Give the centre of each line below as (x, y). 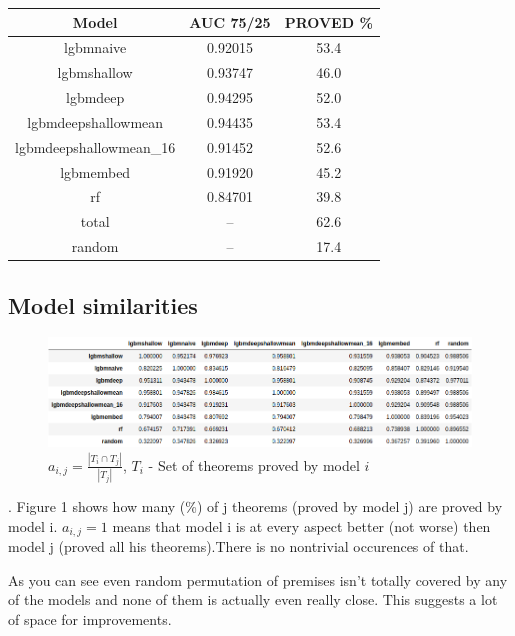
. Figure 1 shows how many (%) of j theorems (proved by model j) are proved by (255, 506)
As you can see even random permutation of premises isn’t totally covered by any (258, 579)
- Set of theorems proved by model (254, 464)
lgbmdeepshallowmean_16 (95, 146)
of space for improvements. (90, 619)
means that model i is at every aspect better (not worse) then (301, 525)
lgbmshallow (95, 72)
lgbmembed (95, 171)
